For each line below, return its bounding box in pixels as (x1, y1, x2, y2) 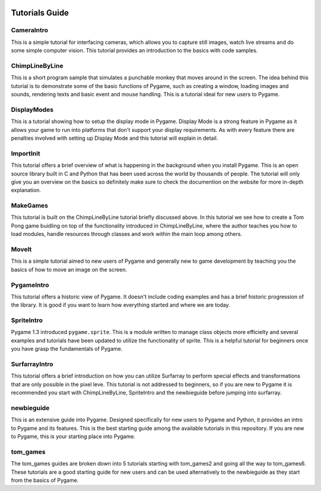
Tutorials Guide (11, 8, 70, 18)
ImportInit (11, 149, 41, 158)
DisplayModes (11, 105, 53, 114)
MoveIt (11, 245, 32, 253)
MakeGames (11, 202, 49, 210)
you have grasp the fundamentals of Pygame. (11, 345, 123, 352)
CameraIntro (11, 26, 49, 34)
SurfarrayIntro (11, 360, 53, 368)
